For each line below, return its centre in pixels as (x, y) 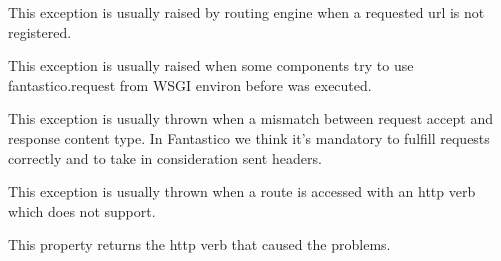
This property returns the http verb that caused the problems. (199, 244)
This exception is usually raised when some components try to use (211, 65)
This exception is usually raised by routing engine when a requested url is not (246, 12)
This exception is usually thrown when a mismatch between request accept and (250, 118)
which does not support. (82, 210)
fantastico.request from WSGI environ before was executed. (190, 84)
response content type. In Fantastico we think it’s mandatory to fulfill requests (249, 137)
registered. (40, 31)
